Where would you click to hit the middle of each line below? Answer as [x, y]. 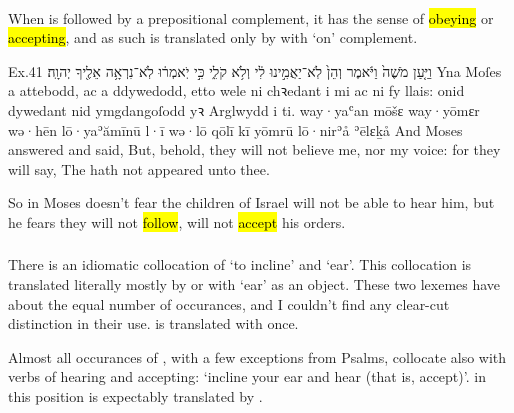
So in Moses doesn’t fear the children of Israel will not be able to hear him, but [251, 202]
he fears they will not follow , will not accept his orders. [177, 221]
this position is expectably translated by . [135, 396]
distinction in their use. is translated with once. [153, 323]
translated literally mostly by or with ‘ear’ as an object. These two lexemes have [254, 284]
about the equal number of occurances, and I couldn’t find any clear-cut [229, 303]
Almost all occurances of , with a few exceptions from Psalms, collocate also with [257, 356]
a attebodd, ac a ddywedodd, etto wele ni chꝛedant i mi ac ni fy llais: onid [236, 90]
